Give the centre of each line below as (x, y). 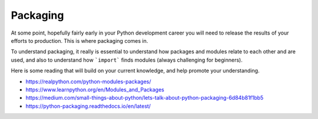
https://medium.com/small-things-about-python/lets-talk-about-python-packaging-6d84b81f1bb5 (145, 98)
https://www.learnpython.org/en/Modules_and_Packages (95, 89)
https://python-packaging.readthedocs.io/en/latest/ (88, 106)
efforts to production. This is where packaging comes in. (79, 40)
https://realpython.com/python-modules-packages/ (88, 81)
